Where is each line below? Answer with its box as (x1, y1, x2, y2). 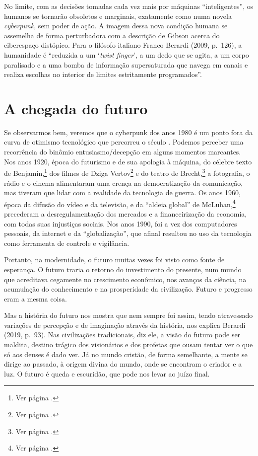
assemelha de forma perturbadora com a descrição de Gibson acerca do (4, 30, 220, 40)
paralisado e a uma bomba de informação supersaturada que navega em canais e (4, 59, 248, 70)
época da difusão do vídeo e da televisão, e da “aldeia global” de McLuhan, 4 (4, 197, 236, 209)
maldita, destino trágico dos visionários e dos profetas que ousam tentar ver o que (4, 339, 253, 350)
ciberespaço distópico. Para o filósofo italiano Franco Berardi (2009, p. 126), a (4, 40, 242, 50)
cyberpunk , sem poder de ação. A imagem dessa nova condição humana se (4, 20, 228, 31)
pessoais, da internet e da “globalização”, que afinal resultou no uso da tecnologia (4, 228, 252, 238)
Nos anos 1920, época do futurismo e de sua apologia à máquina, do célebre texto (4, 156, 252, 166)
